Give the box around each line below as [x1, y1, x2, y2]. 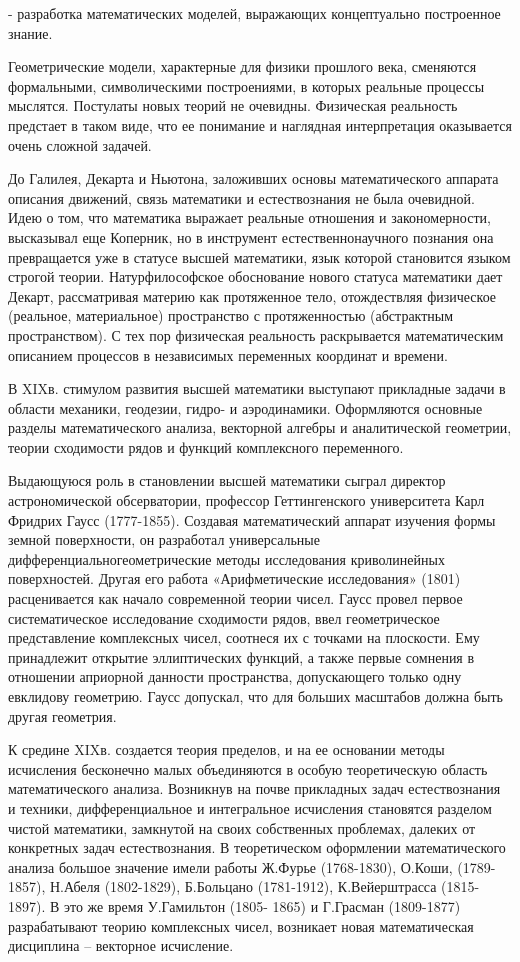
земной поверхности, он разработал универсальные [8, 529, 320, 550]
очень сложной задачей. [8, 134, 152, 155]
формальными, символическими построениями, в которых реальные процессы [8, 75, 485, 96]
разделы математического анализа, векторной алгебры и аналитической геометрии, [8, 417, 512, 438]
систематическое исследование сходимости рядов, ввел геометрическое [8, 607, 440, 628]
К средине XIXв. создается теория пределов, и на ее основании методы [8, 739, 445, 760]
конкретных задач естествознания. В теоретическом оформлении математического [8, 837, 506, 858]
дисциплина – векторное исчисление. [8, 935, 234, 956]
